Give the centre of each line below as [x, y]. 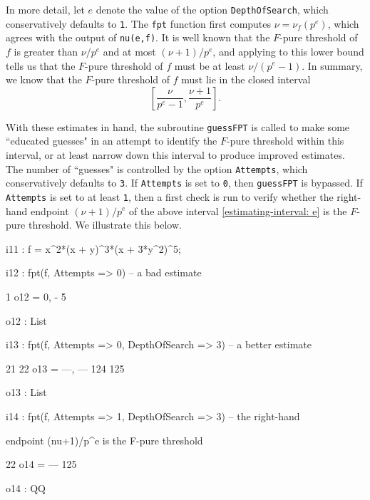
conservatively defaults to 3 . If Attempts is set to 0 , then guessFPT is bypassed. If [184, 183]
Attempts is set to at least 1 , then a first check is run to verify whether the [170, 196]
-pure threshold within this [286, 141]
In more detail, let [45, 9]
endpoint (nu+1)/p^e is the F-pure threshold [104, 440]
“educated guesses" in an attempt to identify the [112, 141]
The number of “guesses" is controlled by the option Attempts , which [157, 168]
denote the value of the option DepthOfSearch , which [212, 9]
